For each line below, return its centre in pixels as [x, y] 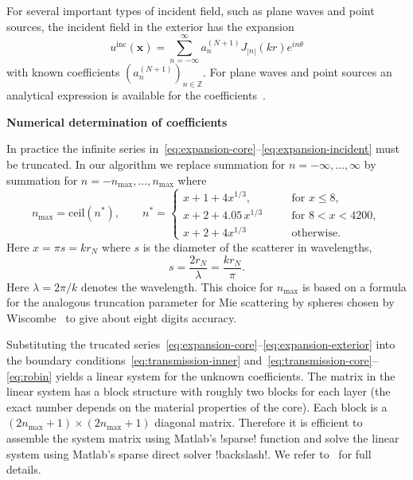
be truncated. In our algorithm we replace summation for [146, 164]
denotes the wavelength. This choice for [177, 286]
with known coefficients [63, 72]
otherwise [315, 233]
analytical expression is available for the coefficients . [136, 95]
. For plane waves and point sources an [297, 72]
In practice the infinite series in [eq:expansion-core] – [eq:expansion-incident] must [203, 148]
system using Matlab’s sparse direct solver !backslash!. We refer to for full [189, 453]
